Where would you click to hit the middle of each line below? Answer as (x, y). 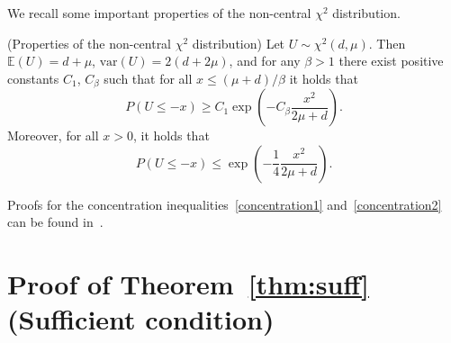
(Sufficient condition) (141, 319)
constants (33, 78)
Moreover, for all (53, 135)
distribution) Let (239, 43)
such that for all (148, 78)
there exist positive (391, 61)
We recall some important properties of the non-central (159, 13)
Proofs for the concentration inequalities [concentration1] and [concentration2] (225, 204)
